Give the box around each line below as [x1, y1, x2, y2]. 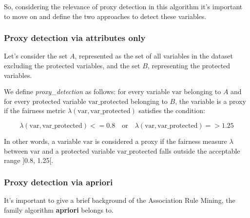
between [4, 145, 28, 156]
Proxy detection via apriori [4, 176, 113, 188]
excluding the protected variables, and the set [4, 60, 140, 70]
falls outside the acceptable [159, 145, 240, 156]
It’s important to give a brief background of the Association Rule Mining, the [4, 195, 235, 205]
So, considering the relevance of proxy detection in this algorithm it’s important [4, 1, 243, 11]
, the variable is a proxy [175, 96, 246, 106]
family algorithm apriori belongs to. [4, 204, 114, 215]
